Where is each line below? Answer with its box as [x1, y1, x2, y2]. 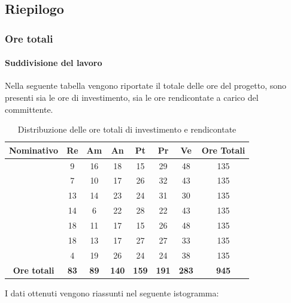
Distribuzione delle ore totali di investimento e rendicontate [17, 123, 237, 136]
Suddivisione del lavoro [5, 56, 102, 69]
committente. [5, 103, 53, 115]
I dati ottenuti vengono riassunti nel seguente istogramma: [5, 286, 219, 299]
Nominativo [9, 143, 59, 156]
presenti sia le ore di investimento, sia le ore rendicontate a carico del [5, 91, 259, 104]
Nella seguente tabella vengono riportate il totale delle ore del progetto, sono [5, 79, 287, 92]
